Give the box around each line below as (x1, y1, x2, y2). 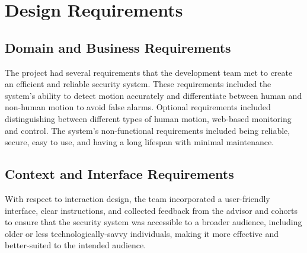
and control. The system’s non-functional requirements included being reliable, (5, 124, 290, 136)
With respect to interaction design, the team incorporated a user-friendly (5, 192, 270, 204)
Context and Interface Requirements (5, 165, 234, 183)
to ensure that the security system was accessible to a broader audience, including (5, 216, 302, 228)
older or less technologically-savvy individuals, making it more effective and (5, 227, 279, 239)
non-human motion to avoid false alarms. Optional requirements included (5, 101, 271, 113)
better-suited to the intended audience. (5, 239, 146, 251)
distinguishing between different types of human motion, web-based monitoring (5, 112, 292, 124)
